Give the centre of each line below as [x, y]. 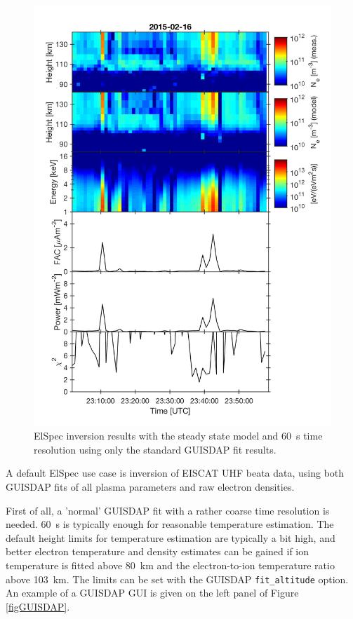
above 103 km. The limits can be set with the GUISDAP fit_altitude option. [177, 579]
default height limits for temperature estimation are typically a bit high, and [171, 537]
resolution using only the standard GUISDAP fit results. [155, 449]
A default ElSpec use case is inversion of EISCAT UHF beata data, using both [175, 473]
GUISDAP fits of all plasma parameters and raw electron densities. [150, 487]
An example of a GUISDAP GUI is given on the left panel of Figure [152, 593]
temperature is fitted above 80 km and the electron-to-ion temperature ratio [170, 565]
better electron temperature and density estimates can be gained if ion [158, 551]
